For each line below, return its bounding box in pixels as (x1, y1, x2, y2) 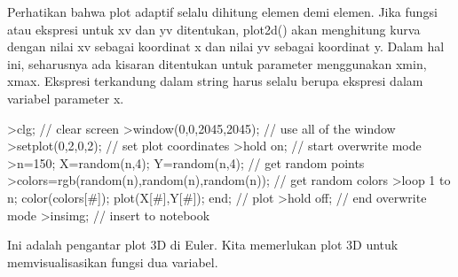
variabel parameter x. (7, 88, 124, 107)
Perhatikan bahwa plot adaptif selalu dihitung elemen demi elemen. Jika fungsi (7, 3, 438, 20)
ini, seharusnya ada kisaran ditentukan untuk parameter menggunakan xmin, (7, 54, 427, 73)
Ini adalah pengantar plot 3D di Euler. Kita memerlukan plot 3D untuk (7, 235, 399, 254)
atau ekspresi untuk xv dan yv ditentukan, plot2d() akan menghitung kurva (7, 19, 421, 38)
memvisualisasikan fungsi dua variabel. (7, 252, 218, 271)
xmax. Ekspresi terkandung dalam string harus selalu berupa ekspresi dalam (7, 72, 423, 90)
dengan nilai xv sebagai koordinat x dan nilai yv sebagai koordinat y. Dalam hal (7, 37, 445, 56)
